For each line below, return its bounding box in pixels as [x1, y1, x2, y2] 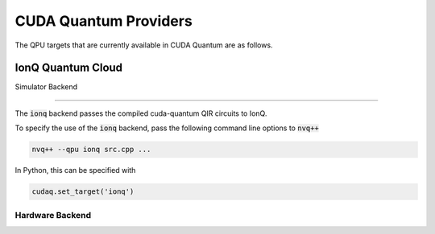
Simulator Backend [14, 82, 78, 92]
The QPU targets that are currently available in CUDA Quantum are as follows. [14, 40, 273, 50]
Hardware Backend [14, 209, 92, 220]
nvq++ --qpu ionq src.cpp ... [31, 145, 151, 154]
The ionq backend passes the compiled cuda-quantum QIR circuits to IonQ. [14, 109, 267, 118]
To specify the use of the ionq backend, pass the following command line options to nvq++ [14, 123, 320, 133]
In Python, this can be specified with [14, 166, 136, 175]
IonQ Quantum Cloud [14, 61, 123, 75]
